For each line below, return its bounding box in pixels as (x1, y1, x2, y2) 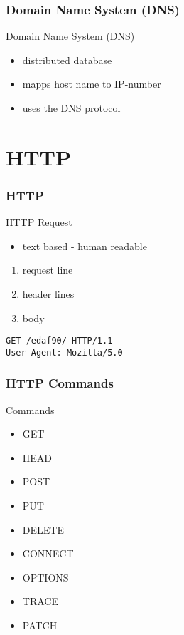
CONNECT (22, 546, 74, 561)
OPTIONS (22, 569, 69, 584)
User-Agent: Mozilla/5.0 (6, 347, 123, 358)
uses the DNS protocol (22, 100, 121, 115)
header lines (22, 286, 75, 301)
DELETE (22, 522, 64, 537)
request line (22, 262, 73, 277)
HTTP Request (6, 215, 72, 229)
